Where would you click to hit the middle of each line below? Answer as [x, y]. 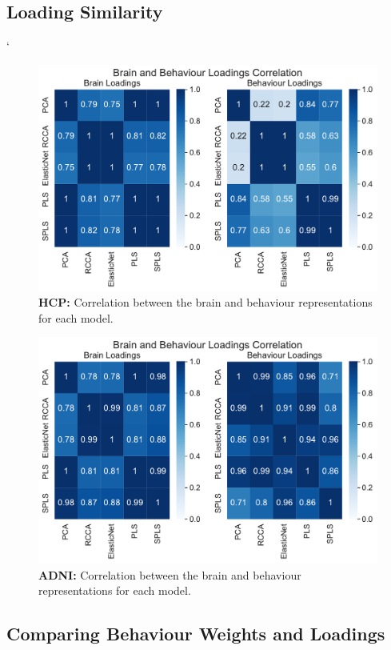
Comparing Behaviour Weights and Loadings [196, 634]
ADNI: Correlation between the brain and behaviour [170, 574]
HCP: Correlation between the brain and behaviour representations [205, 302]
